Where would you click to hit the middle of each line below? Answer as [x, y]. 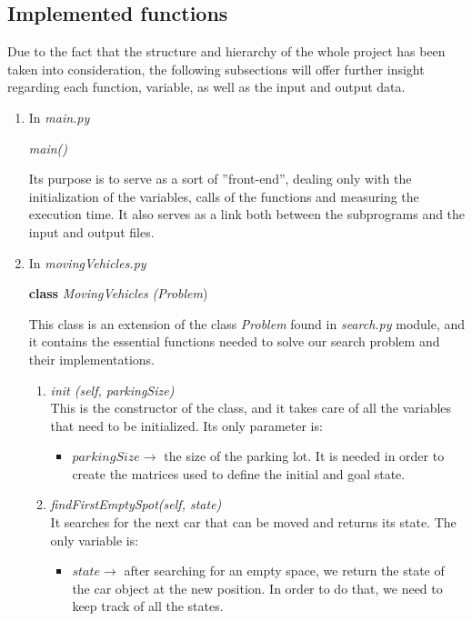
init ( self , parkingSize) [112, 390]
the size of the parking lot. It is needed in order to [304, 456]
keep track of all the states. [148, 606]
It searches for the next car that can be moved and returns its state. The [253, 522]
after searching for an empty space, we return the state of [284, 571]
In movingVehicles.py [87, 262]
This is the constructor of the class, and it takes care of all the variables [251, 408]
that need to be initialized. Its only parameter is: [186, 425]
